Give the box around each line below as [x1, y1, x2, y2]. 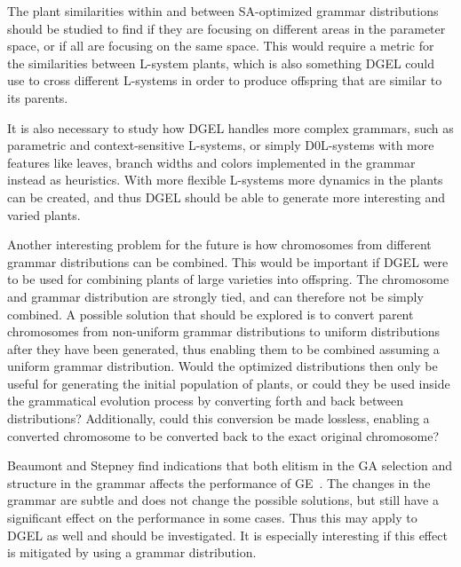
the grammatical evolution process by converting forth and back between [7, 391, 403, 410]
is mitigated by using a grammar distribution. [7, 543, 257, 562]
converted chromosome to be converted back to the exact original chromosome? [7, 426, 439, 445]
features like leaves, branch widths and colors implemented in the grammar [7, 153, 416, 171]
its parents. [7, 88, 68, 106]
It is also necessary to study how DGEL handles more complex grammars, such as [7, 118, 454, 137]
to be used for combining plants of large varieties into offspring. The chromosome [7, 270, 449, 288]
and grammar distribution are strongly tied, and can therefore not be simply [7, 287, 424, 305]
